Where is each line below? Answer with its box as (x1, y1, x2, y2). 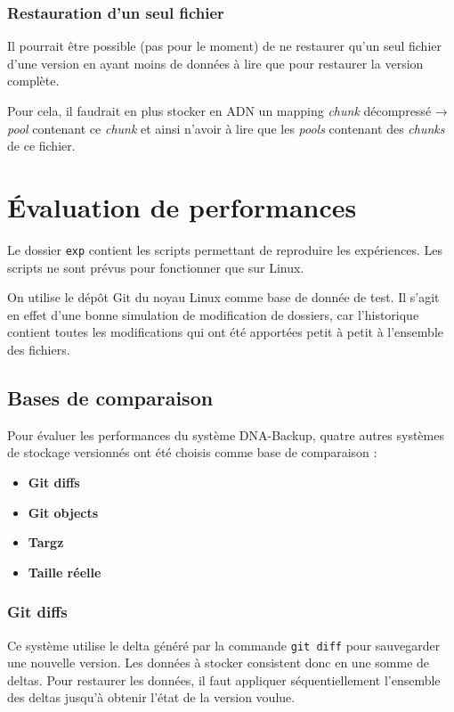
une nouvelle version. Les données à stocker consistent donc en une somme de (7, 653, 430, 672)
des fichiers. (7, 340, 70, 358)
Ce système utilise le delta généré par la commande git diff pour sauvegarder (7, 635, 441, 654)
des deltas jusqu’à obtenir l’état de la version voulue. (7, 688, 296, 707)
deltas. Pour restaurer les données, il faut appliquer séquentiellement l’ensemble (7, 670, 441, 689)
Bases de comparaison (7, 383, 214, 411)
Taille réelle (28, 562, 101, 581)
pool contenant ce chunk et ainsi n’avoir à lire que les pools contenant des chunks (7, 119, 445, 137)
